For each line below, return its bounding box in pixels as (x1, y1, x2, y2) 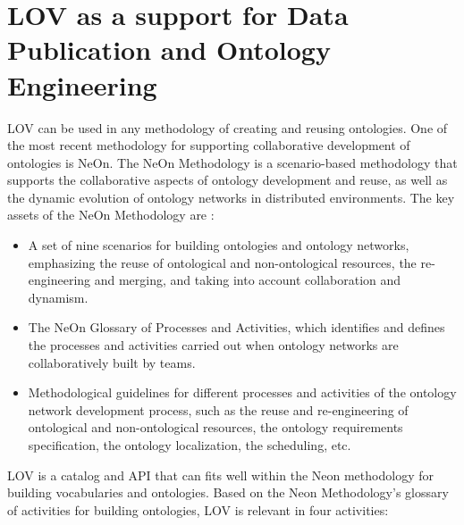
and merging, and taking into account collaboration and (94, 271, 401, 289)
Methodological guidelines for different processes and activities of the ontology (28, 383, 457, 402)
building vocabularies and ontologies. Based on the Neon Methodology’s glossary (7, 483, 449, 502)
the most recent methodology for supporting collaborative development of (7, 136, 410, 154)
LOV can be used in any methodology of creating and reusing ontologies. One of (7, 118, 448, 137)
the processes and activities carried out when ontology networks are (28, 336, 399, 354)
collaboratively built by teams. (28, 353, 196, 371)
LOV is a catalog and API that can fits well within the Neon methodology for (7, 465, 434, 484)
